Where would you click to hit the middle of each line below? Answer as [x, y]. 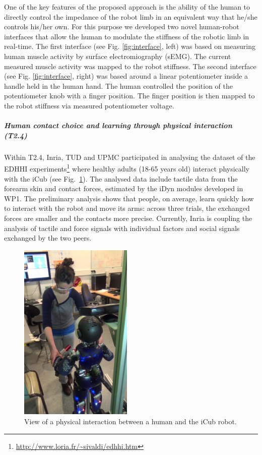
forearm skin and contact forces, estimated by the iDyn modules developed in [124, 188]
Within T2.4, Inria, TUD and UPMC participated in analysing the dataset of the [130, 157]
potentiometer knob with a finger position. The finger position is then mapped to [129, 96]
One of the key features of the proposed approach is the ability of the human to [127, 7]
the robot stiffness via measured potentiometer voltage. [89, 105]
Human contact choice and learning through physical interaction [118, 125]
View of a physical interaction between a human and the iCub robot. [130, 421]
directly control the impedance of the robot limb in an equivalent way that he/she [131, 16]
